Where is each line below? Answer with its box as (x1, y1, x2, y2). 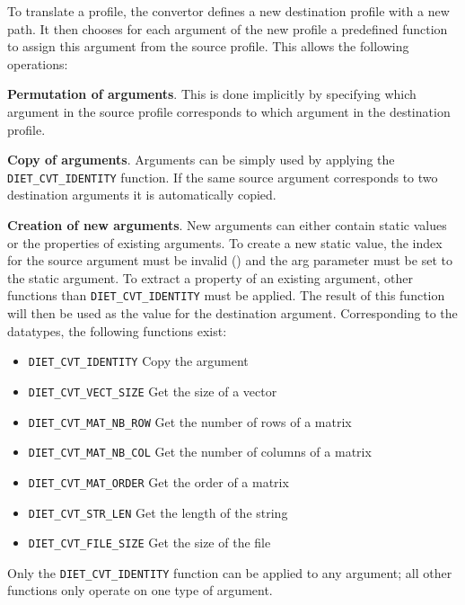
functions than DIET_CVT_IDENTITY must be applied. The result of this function (7, 286, 445, 305)
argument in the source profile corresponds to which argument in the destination (7, 102, 451, 120)
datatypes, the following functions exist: (7, 321, 227, 340)
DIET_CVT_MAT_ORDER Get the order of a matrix (28, 472, 289, 491)
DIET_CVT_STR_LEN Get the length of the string (28, 503, 288, 521)
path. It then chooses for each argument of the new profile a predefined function (7, 19, 448, 38)
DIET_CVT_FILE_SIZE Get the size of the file (28, 533, 271, 552)
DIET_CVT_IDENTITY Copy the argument (28, 351, 249, 370)
